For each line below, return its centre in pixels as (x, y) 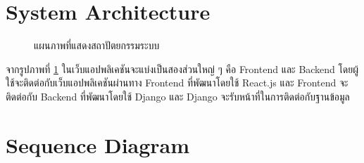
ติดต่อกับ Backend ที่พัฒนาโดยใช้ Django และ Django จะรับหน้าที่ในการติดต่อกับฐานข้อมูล (178, 96)
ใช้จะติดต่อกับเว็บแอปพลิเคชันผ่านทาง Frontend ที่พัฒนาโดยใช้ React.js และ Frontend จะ (177, 83)
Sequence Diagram (98, 144)
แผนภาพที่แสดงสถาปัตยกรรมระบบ (97, 45)
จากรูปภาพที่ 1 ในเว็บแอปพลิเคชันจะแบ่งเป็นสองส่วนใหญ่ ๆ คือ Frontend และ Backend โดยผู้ (182, 69)
